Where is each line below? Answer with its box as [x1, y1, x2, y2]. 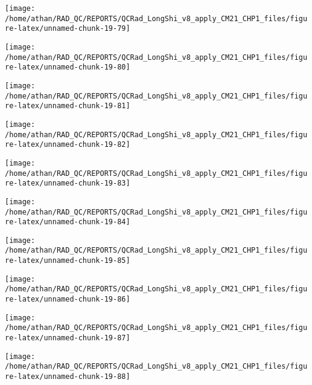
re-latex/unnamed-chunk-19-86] [5, 295, 130, 304]
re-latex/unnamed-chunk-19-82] [5, 140, 130, 149]
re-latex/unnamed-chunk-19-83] [5, 179, 130, 188]
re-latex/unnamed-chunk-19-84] [5, 218, 130, 227]
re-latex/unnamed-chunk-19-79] [5, 24, 130, 33]
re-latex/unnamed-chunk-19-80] [5, 63, 130, 72]
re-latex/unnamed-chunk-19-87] [5, 334, 130, 343]
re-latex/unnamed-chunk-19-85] [5, 256, 130, 265]
